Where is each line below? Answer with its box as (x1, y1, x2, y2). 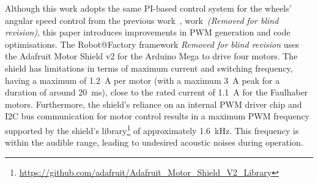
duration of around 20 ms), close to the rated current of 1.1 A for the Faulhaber (5, 86, 308, 99)
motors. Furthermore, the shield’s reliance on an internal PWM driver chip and (5, 97, 302, 110)
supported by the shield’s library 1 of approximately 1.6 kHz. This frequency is (5, 122, 299, 136)
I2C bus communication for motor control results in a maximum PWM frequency (5, 110, 310, 122)
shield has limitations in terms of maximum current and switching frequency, (5, 61, 293, 74)
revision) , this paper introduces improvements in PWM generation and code (5, 26, 290, 39)
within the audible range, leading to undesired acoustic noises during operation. (5, 136, 303, 149)
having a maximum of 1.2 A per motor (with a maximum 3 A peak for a (5, 73, 280, 86)
